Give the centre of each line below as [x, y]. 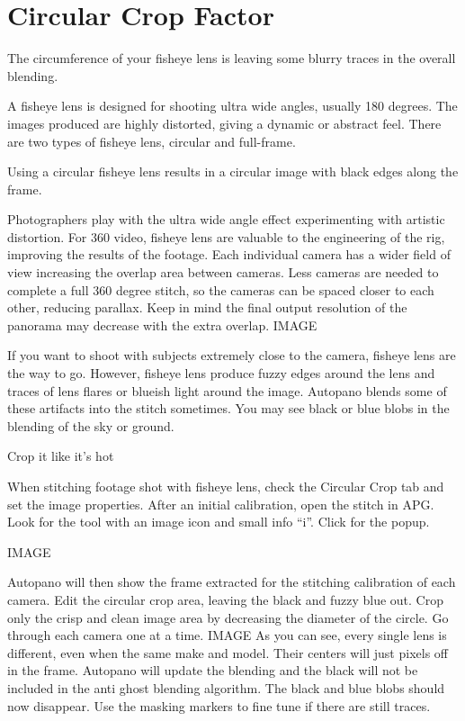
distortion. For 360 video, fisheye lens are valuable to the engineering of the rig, [226, 236]
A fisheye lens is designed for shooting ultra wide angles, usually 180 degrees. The [232, 106]
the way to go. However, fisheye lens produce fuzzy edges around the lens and [221, 373]
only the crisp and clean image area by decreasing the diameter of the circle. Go [228, 617]
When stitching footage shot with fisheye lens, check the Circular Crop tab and [226, 486]
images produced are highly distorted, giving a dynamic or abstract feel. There [224, 123]
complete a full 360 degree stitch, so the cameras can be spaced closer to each [221, 289]
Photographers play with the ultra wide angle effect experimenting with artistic [226, 219]
